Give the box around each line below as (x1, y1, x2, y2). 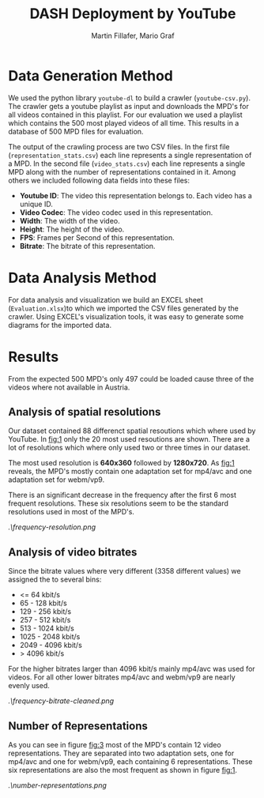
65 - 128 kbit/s (19, 598, 67, 608)
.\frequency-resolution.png (8, 522, 96, 532)
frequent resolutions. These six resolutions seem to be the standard (8, 499, 229, 508)
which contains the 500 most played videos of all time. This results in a (8, 118, 239, 127)
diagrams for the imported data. (8, 320, 112, 329)
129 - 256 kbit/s (19, 607, 72, 616)
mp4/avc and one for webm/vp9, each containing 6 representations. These (8, 757, 253, 766)
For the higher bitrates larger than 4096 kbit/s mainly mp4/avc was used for (8, 664, 255, 674)
